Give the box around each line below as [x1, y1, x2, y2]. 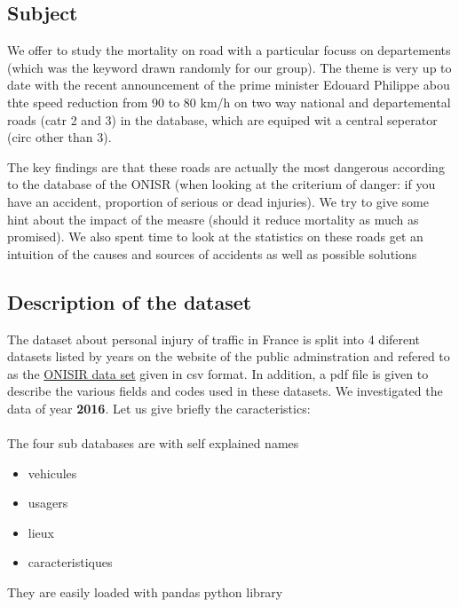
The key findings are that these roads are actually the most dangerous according [7, 157, 445, 176]
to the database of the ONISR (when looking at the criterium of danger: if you [7, 175, 436, 193]
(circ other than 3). [7, 128, 112, 146]
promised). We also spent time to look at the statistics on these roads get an [7, 227, 423, 246]
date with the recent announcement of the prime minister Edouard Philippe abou [7, 75, 450, 94]
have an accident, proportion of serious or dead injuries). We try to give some [7, 192, 429, 210]
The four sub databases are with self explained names [7, 434, 299, 453]
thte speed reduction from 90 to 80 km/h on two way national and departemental [7, 92, 451, 111]
